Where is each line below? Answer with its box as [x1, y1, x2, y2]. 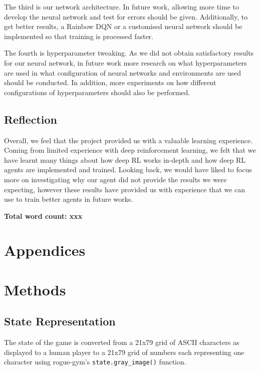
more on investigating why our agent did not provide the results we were [4, 174, 227, 184]
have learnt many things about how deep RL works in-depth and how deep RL [4, 154, 246, 165]
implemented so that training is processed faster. [4, 31, 153, 41]
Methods [4, 279, 66, 299]
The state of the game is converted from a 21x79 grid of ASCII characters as [4, 337, 239, 347]
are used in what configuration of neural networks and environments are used [4, 67, 241, 78]
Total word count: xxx [4, 210, 83, 221]
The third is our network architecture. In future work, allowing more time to [4, 2, 239, 12]
